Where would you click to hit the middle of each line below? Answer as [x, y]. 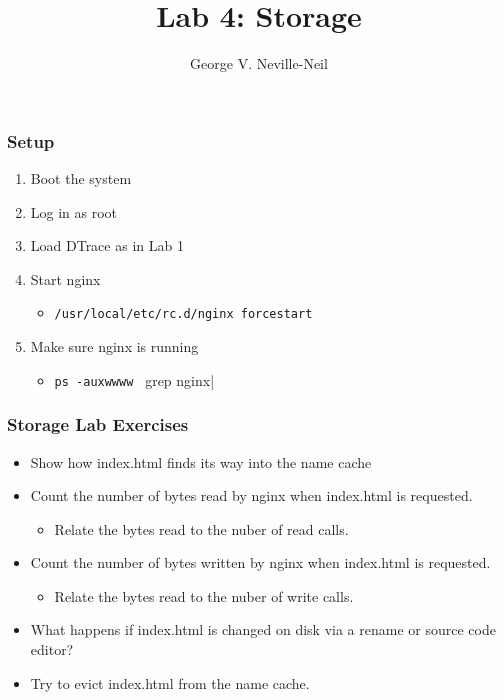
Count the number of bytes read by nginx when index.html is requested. [251, 495]
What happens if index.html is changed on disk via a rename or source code [263, 629]
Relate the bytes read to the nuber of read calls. [201, 528]
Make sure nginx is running [114, 346]
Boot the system [81, 178]
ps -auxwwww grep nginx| [134, 379]
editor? [52, 649]
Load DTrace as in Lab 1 [107, 245]
